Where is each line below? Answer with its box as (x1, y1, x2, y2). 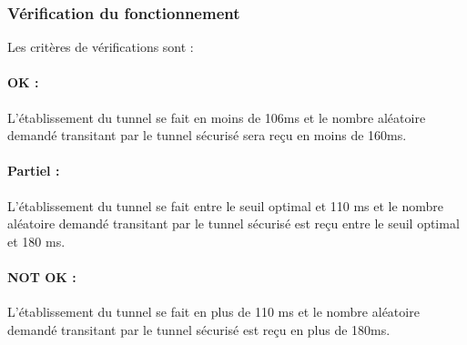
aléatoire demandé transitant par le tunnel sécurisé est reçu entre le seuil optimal (7, 214, 460, 233)
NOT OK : (7, 267, 76, 286)
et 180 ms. (7, 231, 66, 250)
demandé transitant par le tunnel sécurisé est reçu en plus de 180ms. (7, 320, 391, 339)
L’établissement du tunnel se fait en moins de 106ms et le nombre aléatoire (7, 107, 426, 127)
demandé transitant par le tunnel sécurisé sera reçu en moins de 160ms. (7, 126, 407, 145)
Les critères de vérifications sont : (7, 37, 194, 56)
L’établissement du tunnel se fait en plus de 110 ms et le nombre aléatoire (7, 302, 420, 321)
